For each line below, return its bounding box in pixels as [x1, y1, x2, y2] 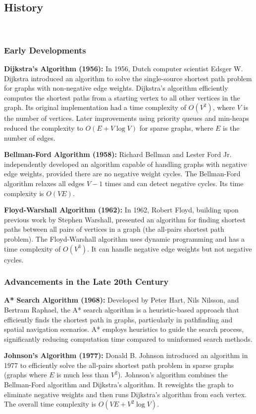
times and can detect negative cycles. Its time [105, 178, 244, 188]
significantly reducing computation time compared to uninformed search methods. [4, 333, 253, 344]
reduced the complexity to [4, 122, 83, 133]
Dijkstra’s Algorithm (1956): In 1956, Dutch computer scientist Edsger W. [4, 63, 243, 74]
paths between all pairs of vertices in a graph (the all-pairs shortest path [4, 224, 224, 234]
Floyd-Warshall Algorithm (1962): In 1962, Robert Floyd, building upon [4, 205, 239, 215]
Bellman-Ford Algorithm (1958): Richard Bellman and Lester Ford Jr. [4, 149, 232, 159]
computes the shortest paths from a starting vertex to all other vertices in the [4, 92, 240, 103]
